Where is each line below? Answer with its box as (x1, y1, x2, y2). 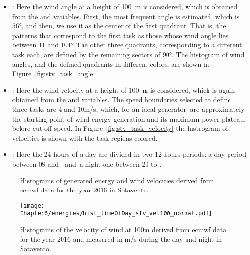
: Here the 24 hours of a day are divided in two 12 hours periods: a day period (12, 149, 247, 159)
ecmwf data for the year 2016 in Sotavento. (20, 185, 149, 195)
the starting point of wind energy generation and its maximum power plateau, (12, 113, 246, 124)
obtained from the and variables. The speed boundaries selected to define (12, 94, 231, 105)
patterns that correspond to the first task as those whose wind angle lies (12, 30, 229, 40)
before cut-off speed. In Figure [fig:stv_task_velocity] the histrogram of (12, 123, 228, 133)
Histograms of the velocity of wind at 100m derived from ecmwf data (20, 224, 227, 234)
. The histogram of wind (171, 49, 245, 59)
